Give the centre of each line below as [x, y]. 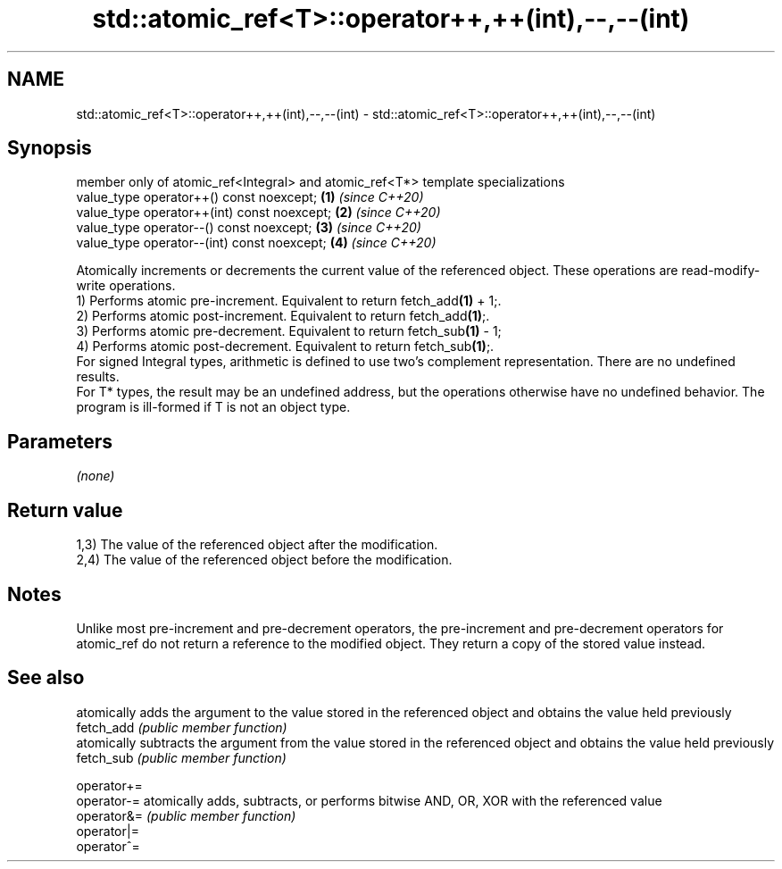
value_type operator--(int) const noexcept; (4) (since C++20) [256, 243]
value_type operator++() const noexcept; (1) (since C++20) [250, 197]
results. [98, 377]
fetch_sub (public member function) [181, 757]
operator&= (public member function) [186, 815]
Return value [65, 510]
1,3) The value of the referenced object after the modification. [257, 545]
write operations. [126, 286]
